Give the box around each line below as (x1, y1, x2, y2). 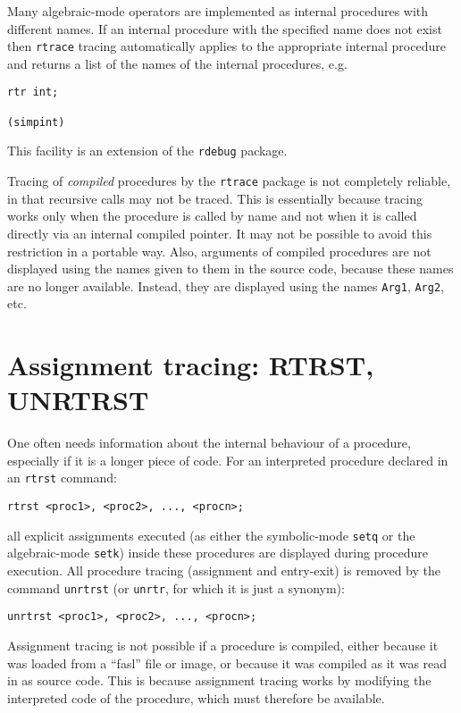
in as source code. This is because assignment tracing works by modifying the (7, 671, 432, 690)
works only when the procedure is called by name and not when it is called (7, 206, 417, 225)
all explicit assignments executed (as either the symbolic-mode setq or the (7, 525, 415, 544)
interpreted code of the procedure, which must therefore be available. (7, 688, 385, 707)
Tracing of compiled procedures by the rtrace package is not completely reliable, (7, 172, 451, 190)
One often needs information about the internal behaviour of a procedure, (7, 433, 411, 452)
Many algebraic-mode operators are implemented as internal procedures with (7, 2, 429, 20)
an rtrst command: (7, 468, 117, 487)
